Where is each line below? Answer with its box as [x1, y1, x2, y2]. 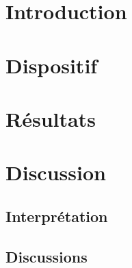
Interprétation [5, 205, 108, 226]
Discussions [5, 245, 88, 267]
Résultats [5, 104, 96, 132]
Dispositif [5, 51, 98, 79]
